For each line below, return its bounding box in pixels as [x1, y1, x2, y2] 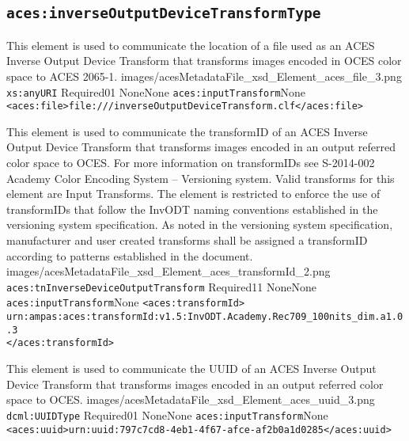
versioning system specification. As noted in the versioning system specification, [6, 216, 393, 233]
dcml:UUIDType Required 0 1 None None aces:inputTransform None [6, 406, 328, 423]
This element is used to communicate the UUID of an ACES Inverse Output [6, 360, 377, 377]
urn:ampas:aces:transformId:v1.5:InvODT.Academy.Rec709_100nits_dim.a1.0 [6, 311, 403, 323]
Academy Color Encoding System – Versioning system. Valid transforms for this [6, 169, 395, 186]
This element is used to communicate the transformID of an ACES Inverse [6, 123, 368, 139]
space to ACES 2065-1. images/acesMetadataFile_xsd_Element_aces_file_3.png [6, 67, 402, 84]
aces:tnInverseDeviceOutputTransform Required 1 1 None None [6, 278, 316, 295]
